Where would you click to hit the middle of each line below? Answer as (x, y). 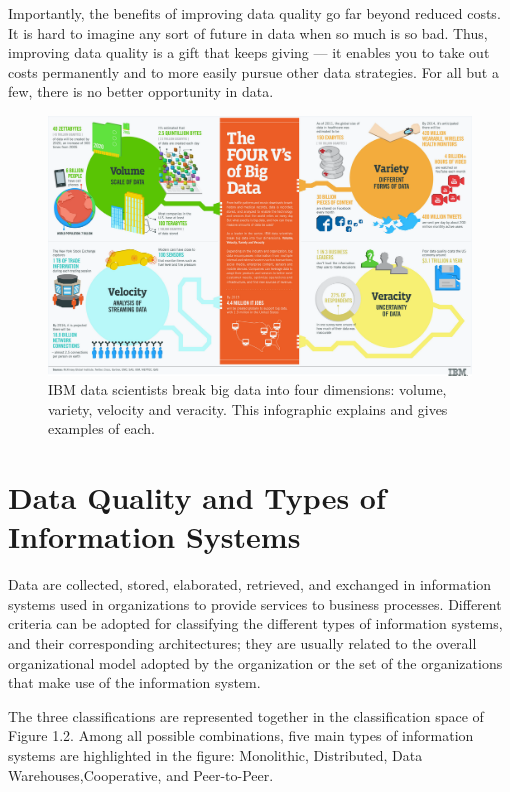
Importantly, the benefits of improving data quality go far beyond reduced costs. (254, 13)
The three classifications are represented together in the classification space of (246, 715)
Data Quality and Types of (197, 497)
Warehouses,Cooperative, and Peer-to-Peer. (141, 774)
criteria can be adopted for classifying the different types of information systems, (255, 623)
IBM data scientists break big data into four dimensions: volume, (247, 389)
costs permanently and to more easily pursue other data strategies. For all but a (253, 71)
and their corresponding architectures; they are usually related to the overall (242, 643)
